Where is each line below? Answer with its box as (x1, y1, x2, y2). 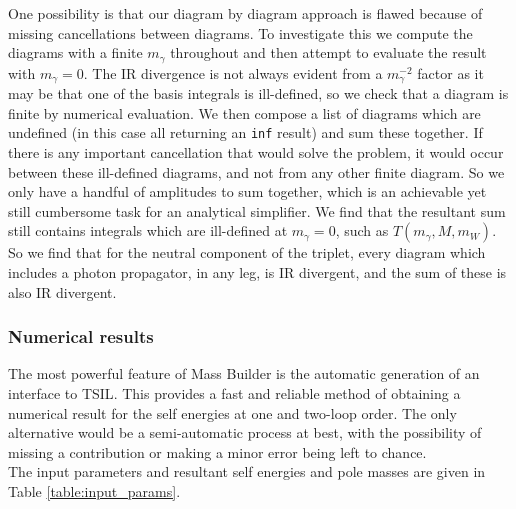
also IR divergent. (8, 281, 117, 302)
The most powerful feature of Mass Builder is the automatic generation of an (8, 363, 480, 384)
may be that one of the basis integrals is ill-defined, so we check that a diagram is (8, 83, 509, 104)
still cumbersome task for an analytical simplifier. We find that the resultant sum (8, 200, 506, 221)
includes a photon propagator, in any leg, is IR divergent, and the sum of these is (8, 261, 507, 282)
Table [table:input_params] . (8, 480, 181, 501)
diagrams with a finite (8, 42, 143, 63)
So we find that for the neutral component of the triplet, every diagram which (8, 242, 486, 263)
